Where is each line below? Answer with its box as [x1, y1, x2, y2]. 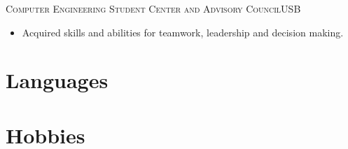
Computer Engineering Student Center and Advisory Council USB [6, 1, 301, 15]
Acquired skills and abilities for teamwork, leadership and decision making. [22, 24, 344, 39]
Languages [6, 66, 109, 94]
